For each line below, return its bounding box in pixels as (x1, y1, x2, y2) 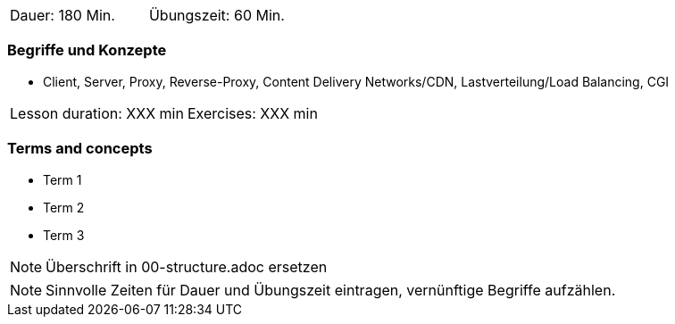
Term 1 (43, 171, 82, 187)
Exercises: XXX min (187, 104, 318, 122)
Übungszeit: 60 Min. (148, 6, 285, 24)
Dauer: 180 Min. (10, 6, 115, 24)
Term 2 (43, 199, 85, 215)
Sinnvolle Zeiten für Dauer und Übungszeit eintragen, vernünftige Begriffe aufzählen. (46, 280, 616, 299)
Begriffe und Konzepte (7, 41, 167, 60)
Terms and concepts (7, 139, 153, 158)
